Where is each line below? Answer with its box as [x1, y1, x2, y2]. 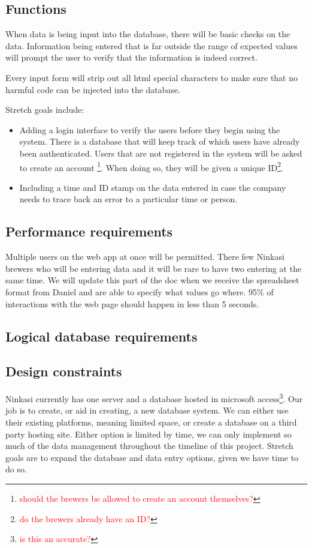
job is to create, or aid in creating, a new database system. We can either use [5, 404, 289, 417]
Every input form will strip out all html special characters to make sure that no [5, 71, 298, 83]
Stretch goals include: [5, 103, 84, 116]
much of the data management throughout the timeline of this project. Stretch [5, 439, 293, 452]
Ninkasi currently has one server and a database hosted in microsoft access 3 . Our [5, 391, 303, 405]
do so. [5, 463, 27, 475]
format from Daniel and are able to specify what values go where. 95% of [5, 285, 274, 298]
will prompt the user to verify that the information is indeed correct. [5, 51, 258, 64]
